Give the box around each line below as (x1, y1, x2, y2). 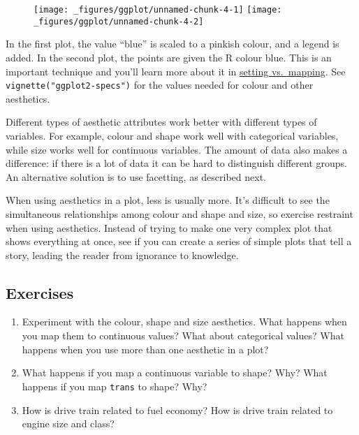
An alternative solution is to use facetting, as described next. (6, 169, 267, 184)
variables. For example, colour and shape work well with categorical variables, (6, 128, 339, 142)
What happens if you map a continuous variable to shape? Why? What (22, 365, 328, 380)
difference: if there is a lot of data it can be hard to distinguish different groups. (6, 156, 347, 170)
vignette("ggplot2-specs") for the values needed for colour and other (6, 78, 314, 92)
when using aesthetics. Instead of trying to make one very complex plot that (6, 220, 332, 235)
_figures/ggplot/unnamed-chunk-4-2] (34, 16, 204, 27)
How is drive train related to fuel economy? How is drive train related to (22, 402, 333, 417)
